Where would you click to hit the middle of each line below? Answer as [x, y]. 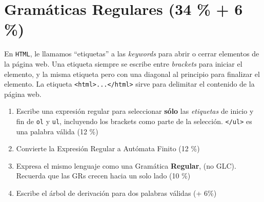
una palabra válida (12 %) [57, 131]
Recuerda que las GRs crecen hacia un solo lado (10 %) [103, 176]
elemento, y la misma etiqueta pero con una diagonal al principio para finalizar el [132, 74]
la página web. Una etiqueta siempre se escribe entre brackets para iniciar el [123, 63]
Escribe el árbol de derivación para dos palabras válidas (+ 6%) [116, 193]
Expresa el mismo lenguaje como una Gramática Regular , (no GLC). [126, 165]
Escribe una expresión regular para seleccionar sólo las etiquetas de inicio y [135, 111]
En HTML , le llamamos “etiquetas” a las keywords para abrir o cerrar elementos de [132, 54]
